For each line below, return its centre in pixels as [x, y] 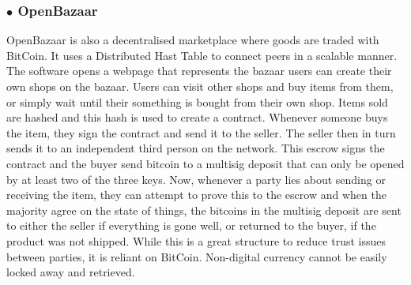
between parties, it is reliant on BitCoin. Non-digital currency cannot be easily [197, 256]
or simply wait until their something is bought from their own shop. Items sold [197, 101]
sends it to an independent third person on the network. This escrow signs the [196, 148]
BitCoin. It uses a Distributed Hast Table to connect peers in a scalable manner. [202, 55]
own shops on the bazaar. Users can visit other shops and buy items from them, [200, 86]
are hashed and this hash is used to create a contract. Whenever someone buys [197, 117]
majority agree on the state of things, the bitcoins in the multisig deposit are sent [204, 210]
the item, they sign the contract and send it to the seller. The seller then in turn [201, 132]
